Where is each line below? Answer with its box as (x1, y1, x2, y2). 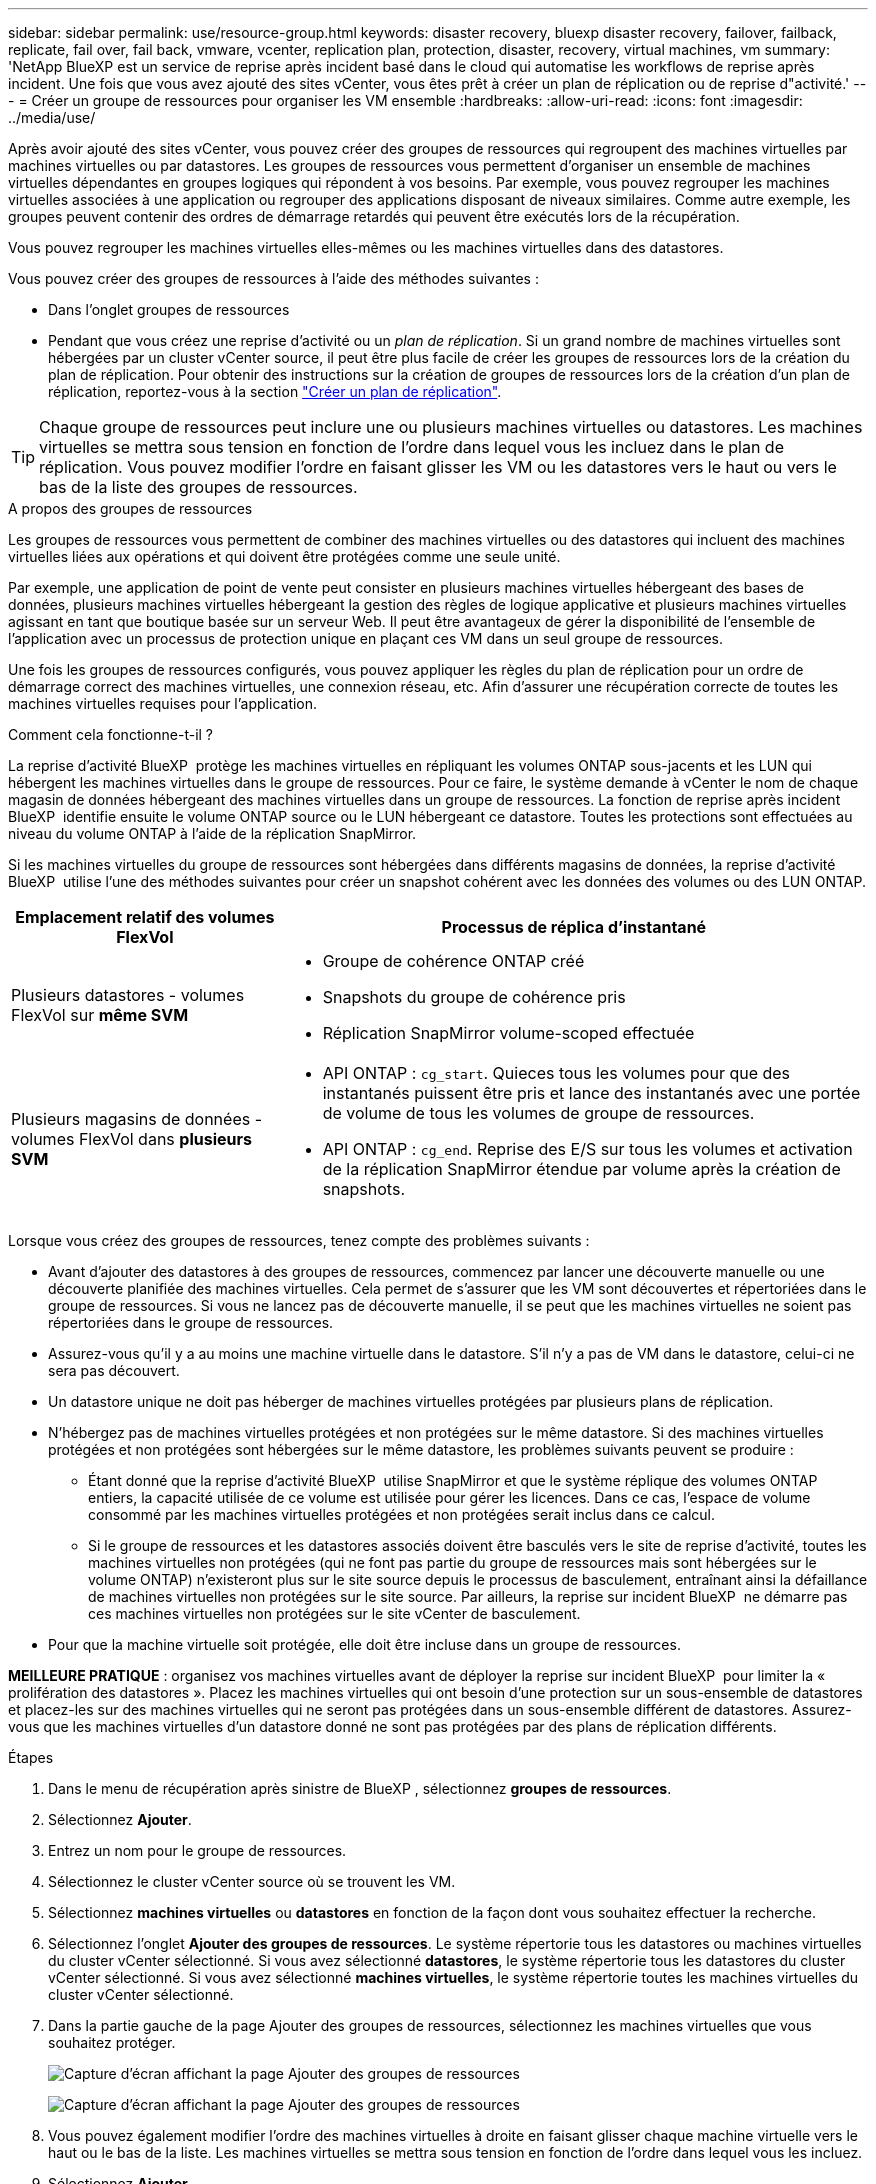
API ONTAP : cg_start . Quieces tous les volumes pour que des (322, 1063, 791, 1083)
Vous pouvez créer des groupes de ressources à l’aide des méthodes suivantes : (8, 270, 539, 287)
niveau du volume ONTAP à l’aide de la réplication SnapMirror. (8, 825, 417, 842)
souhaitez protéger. (48, 2034, 176, 2051)
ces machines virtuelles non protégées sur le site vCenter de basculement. (88, 1605, 581, 1622)
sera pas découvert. (48, 1362, 180, 1379)
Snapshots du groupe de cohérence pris (322, 987, 626, 1007)
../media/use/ (8, 109, 96, 126)
